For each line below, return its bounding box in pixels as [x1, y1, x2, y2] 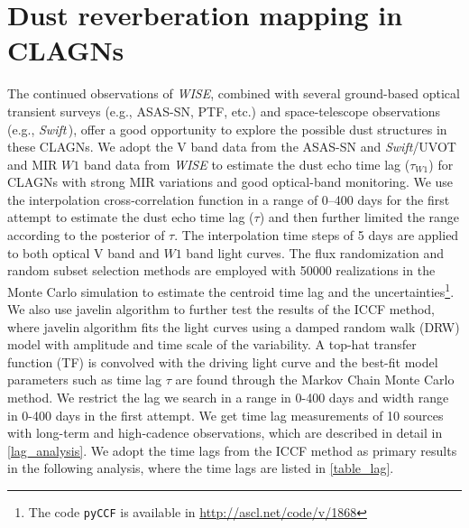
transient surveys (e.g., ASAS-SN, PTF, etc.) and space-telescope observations [7, 101, 441, 120]
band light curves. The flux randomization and [186, 243, 445, 262]
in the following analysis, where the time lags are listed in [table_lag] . [7, 459, 394, 477]
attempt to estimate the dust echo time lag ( [7, 208, 254, 227]
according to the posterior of [7, 226, 165, 245]
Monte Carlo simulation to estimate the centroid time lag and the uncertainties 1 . [7, 279, 455, 301]
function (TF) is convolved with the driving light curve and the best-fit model [7, 352, 438, 371]
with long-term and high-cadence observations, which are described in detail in [7, 423, 443, 442]
